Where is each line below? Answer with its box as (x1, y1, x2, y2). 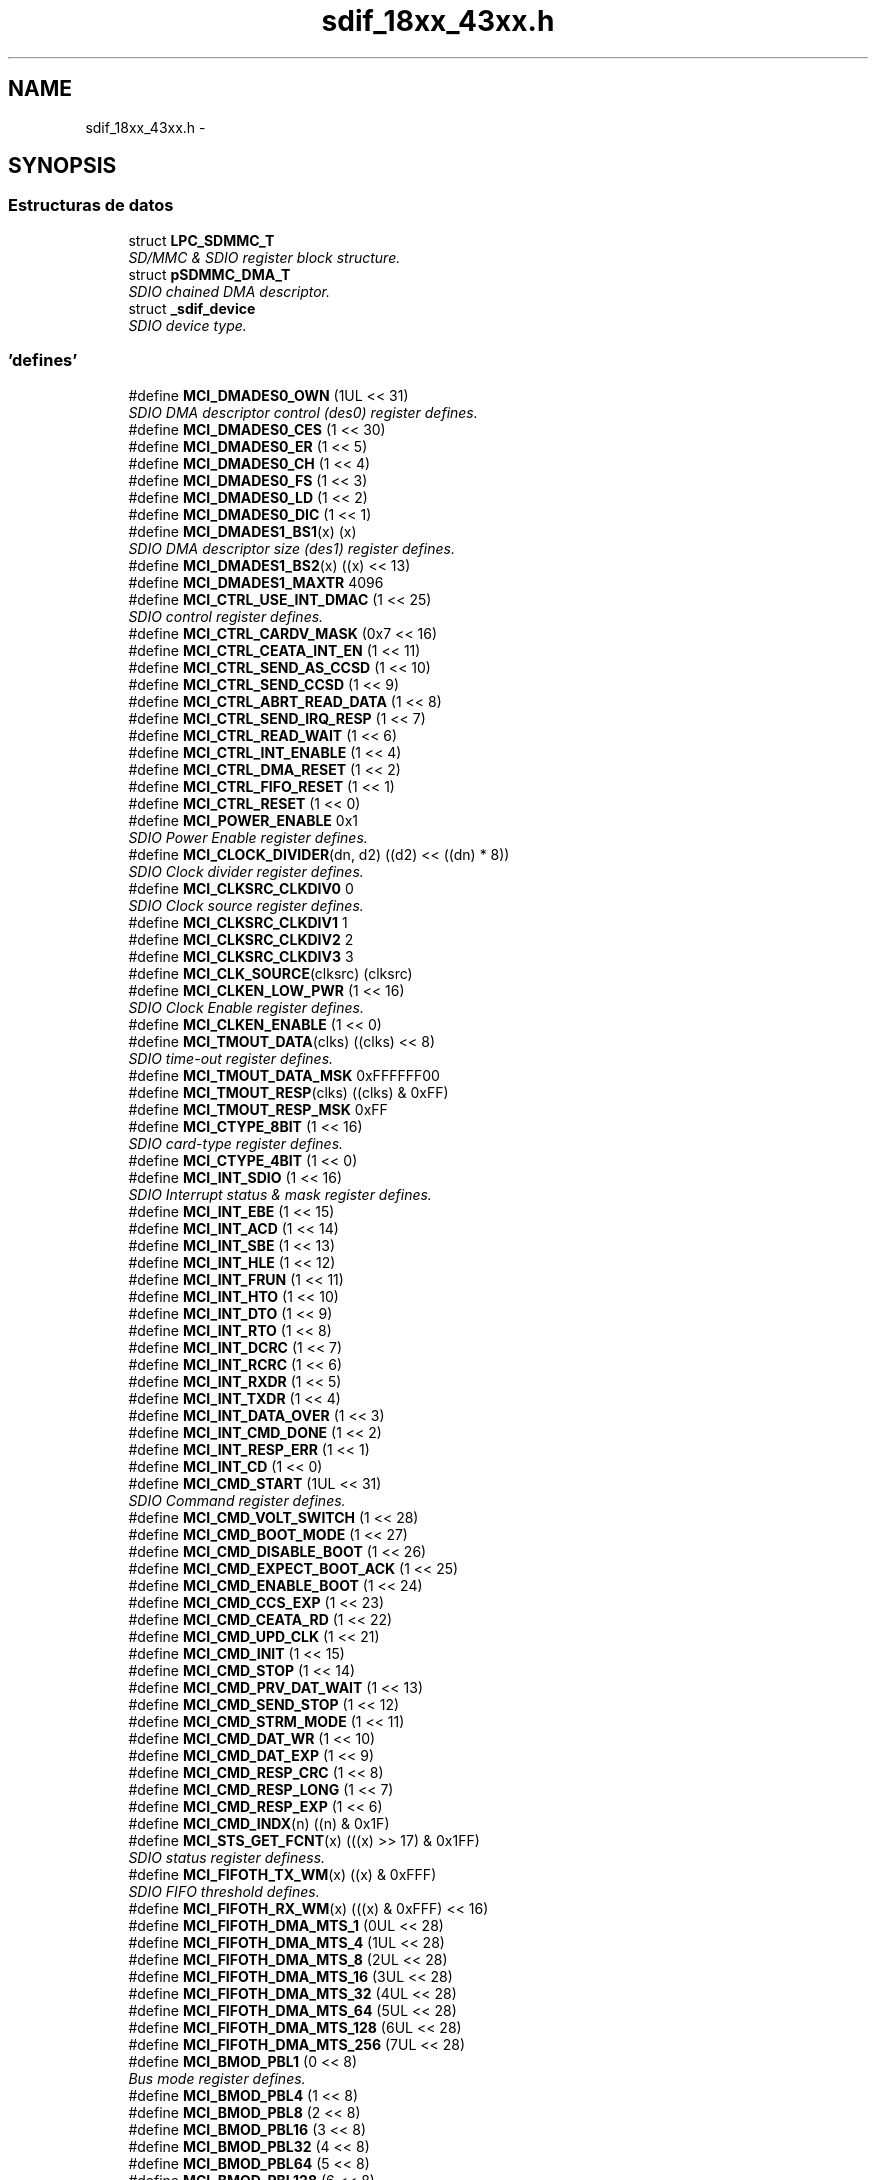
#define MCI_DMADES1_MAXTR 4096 (128, 573, 384, 591)
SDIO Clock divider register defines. (128, 862, 364, 880)
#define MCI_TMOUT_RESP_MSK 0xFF (128, 1100, 388, 1118)
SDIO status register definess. (128, 1848, 326, 1866)
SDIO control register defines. (128, 607, 324, 625)
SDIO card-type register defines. (128, 1134, 344, 1152)
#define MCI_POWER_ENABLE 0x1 (128, 811, 358, 829)
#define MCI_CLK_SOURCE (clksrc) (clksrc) (128, 964, 413, 982)
